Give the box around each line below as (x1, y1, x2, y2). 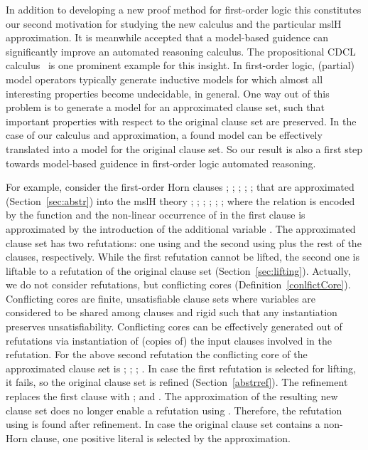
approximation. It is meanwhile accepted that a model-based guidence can (6, 30, 329, 45)
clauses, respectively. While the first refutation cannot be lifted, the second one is (6, 249, 359, 264)
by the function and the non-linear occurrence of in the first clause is (6, 207, 305, 222)
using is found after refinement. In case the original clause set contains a (6, 417, 320, 431)
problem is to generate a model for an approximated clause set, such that (6, 100, 325, 115)
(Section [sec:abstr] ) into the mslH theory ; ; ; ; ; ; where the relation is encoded (6, 193, 355, 208)
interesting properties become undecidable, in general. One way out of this (6, 85, 330, 100)
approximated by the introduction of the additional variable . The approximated (6, 221, 356, 236)
